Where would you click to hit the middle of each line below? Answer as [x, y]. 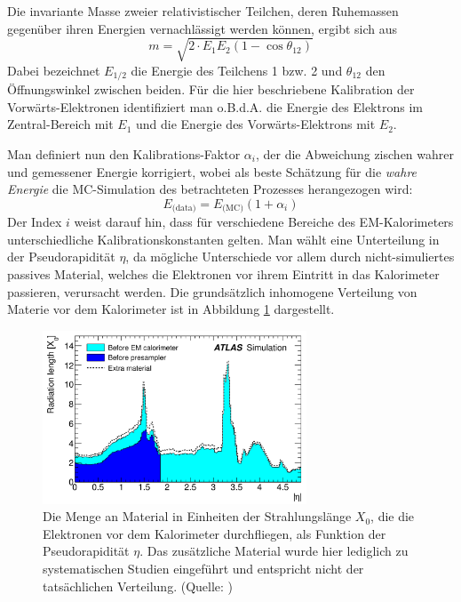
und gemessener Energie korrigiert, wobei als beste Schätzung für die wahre [212, 171]
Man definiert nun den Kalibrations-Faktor [124, 153]
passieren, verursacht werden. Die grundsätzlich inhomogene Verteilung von [212, 291]
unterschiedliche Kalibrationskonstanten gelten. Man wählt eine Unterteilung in [223, 239]
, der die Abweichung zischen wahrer [354, 153]
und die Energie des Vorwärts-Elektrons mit [256, 124]
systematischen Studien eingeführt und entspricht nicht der [203, 568]
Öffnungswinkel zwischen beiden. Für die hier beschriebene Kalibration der [211, 89]
